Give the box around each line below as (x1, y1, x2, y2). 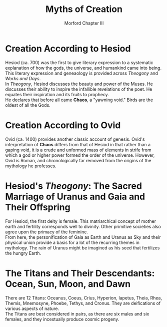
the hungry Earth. (5, 250, 41, 256)
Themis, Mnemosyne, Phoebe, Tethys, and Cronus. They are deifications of (5, 300, 161, 306)
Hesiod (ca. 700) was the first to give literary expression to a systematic (5, 59, 153, 66)
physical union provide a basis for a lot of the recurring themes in (5, 239, 140, 245)
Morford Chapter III (64, 20, 104, 26)
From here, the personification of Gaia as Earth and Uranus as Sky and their (5, 234, 161, 240)
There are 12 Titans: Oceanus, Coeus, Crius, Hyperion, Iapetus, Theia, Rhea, (5, 294, 162, 301)
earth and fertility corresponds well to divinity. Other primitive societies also (5, 223, 161, 229)
